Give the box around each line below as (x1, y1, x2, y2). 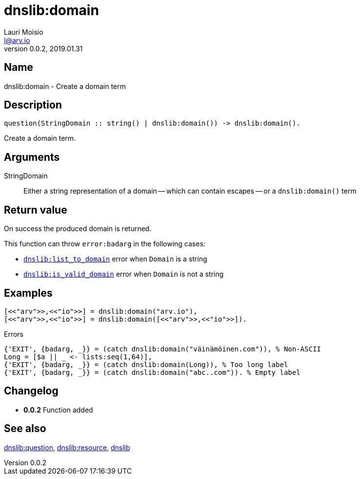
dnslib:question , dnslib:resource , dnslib (4, 443, 130, 452)
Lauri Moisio (4, 27, 43, 36)
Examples (4, 286, 53, 299)
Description (4, 99, 62, 111)
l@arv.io (4, 36, 30, 44)
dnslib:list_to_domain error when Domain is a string (23, 255, 208, 263)
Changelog (4, 385, 59, 397)
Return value (4, 203, 67, 216)
